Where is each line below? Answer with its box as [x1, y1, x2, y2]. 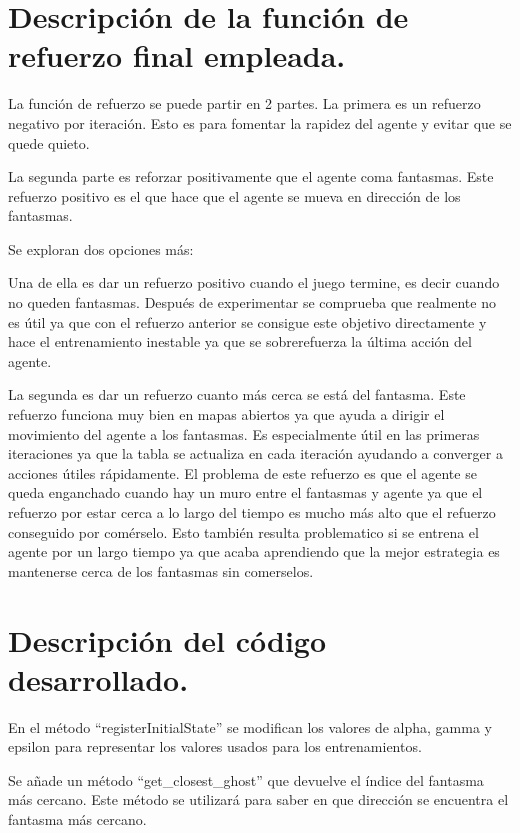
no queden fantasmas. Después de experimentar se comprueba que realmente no [8, 292, 496, 313]
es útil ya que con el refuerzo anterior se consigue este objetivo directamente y [8, 311, 487, 332]
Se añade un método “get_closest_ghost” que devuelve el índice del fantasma [8, 769, 484, 790]
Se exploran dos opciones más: [8, 238, 194, 259]
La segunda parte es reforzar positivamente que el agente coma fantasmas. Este [8, 166, 494, 187]
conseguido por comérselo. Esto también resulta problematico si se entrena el [8, 521, 479, 542]
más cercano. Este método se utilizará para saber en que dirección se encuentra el [8, 789, 509, 810]
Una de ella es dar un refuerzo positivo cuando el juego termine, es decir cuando [8, 272, 500, 293]
